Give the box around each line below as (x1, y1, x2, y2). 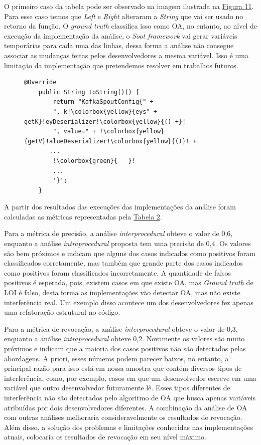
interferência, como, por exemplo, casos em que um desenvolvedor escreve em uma (4, 372, 256, 383)
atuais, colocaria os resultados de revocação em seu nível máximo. (4, 431, 206, 442)
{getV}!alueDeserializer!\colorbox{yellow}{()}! (24, 137, 190, 145)
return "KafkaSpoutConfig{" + (53, 98, 154, 106)
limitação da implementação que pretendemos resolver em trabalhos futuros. (4, 60, 238, 70)
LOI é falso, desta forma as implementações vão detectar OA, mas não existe (4, 287, 240, 298)
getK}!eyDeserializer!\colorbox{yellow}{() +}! (24, 118, 186, 125)
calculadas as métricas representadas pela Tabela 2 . (4, 211, 162, 221)
